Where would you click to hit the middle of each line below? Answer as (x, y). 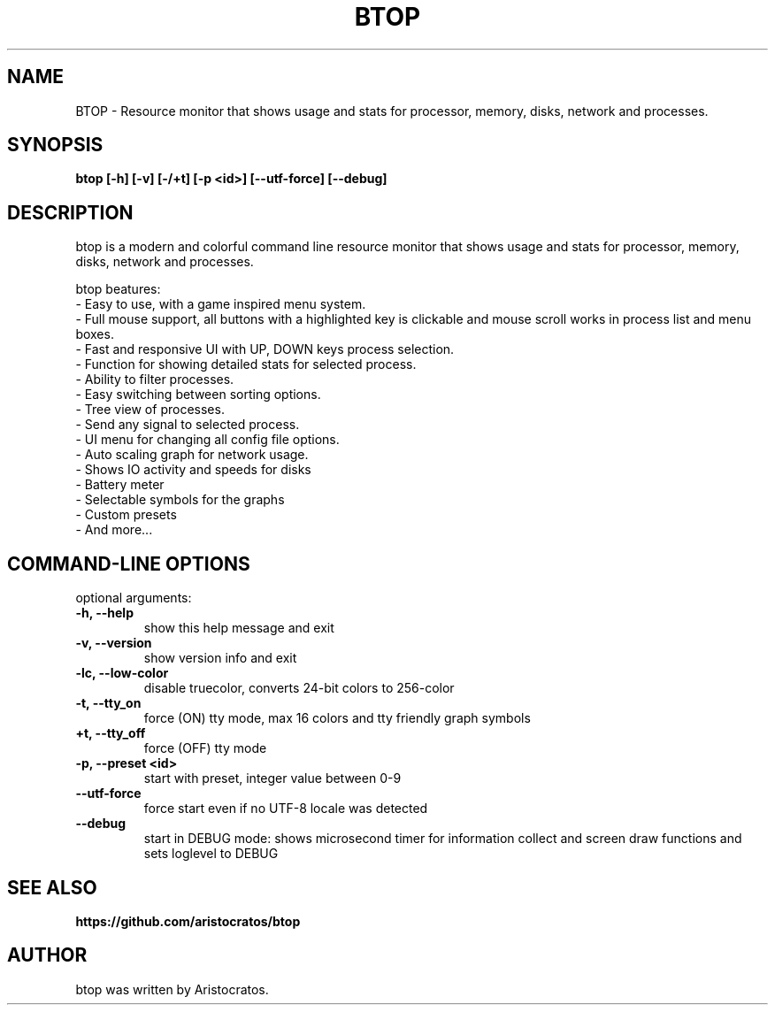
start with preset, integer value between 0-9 (272, 778)
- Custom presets (126, 515)
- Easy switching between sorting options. (198, 395)
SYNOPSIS (55, 145)
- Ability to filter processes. (155, 379)
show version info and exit (220, 658)
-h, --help (104, 613)
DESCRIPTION (70, 212)
